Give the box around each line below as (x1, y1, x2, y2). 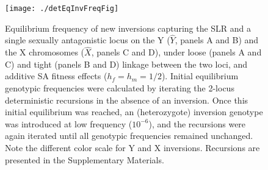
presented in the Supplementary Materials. (5, 153, 164, 166)
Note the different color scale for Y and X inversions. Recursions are (5, 141, 260, 154)
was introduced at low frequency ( (5, 117, 132, 130)
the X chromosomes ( (5, 46, 85, 58)
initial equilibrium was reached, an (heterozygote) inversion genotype (5, 105, 263, 118)
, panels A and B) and (175, 34, 259, 46)
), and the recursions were (148, 117, 246, 130)
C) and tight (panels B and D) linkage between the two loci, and (5, 57, 248, 70)
